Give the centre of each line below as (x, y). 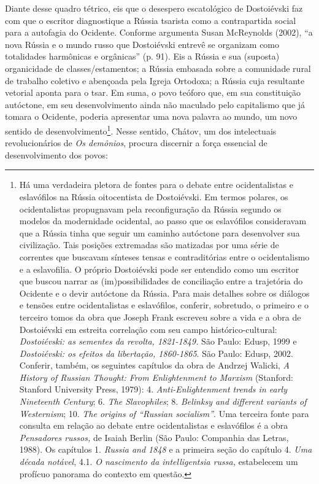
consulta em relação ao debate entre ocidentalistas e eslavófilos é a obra (154, 425)
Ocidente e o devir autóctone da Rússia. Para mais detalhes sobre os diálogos (164, 293)
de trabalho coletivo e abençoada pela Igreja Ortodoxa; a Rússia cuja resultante (155, 80)
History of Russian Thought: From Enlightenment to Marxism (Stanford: (156, 377)
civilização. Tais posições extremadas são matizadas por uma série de (149, 245)
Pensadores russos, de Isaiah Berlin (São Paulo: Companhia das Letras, (154, 437)
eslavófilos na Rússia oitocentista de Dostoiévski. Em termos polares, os (154, 196)
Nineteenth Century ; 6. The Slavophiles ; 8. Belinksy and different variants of (163, 401)
